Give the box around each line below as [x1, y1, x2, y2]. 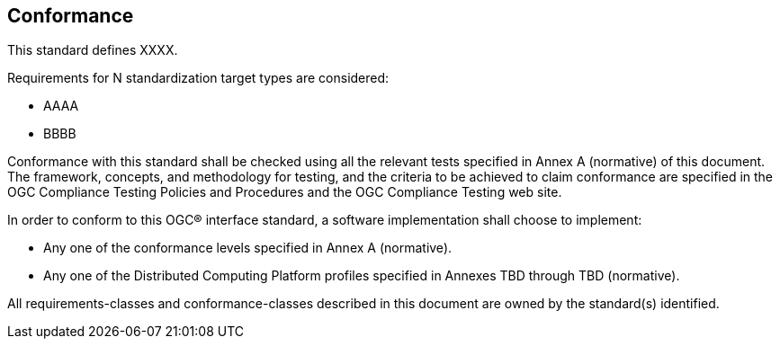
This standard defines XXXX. [7, 42, 178, 58]
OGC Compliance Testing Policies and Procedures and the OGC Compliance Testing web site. [7, 184, 562, 200]
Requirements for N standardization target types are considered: [7, 70, 390, 86]
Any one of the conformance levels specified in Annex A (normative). [43, 240, 453, 256]
